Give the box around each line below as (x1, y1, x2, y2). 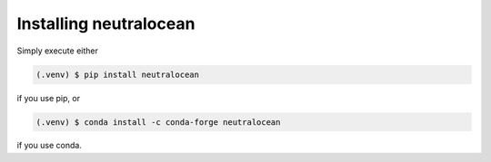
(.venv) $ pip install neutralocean (35, 69, 200, 80)
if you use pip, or (16, 92, 81, 103)
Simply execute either (16, 45, 99, 56)
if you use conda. (16, 140, 82, 151)
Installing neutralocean (16, 14, 195, 33)
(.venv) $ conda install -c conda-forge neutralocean (35, 117, 281, 127)
